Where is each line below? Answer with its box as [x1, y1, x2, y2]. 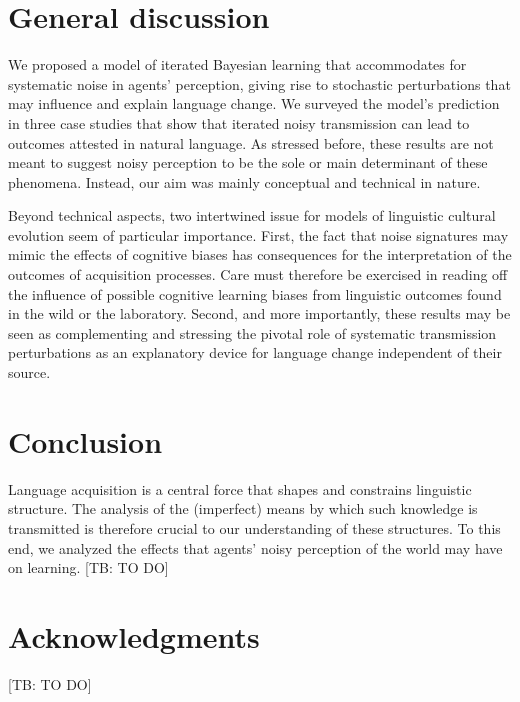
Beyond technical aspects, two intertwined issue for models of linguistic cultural [8, 205, 496, 226]
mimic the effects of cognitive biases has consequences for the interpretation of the [8, 244, 512, 265]
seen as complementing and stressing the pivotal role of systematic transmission [8, 322, 497, 343]
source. [8, 362, 51, 383]
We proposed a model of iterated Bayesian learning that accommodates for [8, 54, 467, 75]
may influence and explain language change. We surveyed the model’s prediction [8, 93, 500, 114]
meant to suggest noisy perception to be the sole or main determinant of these [8, 152, 488, 173]
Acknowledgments [8, 615, 260, 656]
